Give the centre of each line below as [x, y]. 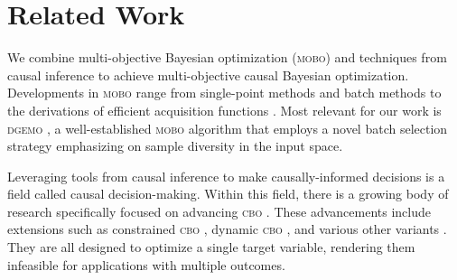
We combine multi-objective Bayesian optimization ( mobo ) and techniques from [227, 57]
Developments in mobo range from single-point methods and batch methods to [224, 93]
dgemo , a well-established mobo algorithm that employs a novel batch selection [228, 128]
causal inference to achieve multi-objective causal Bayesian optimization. [208, 75]
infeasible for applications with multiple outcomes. [146, 264]
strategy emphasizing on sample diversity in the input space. [175, 146]
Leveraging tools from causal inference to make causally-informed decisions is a [226, 176]
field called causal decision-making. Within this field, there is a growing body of [228, 194]
